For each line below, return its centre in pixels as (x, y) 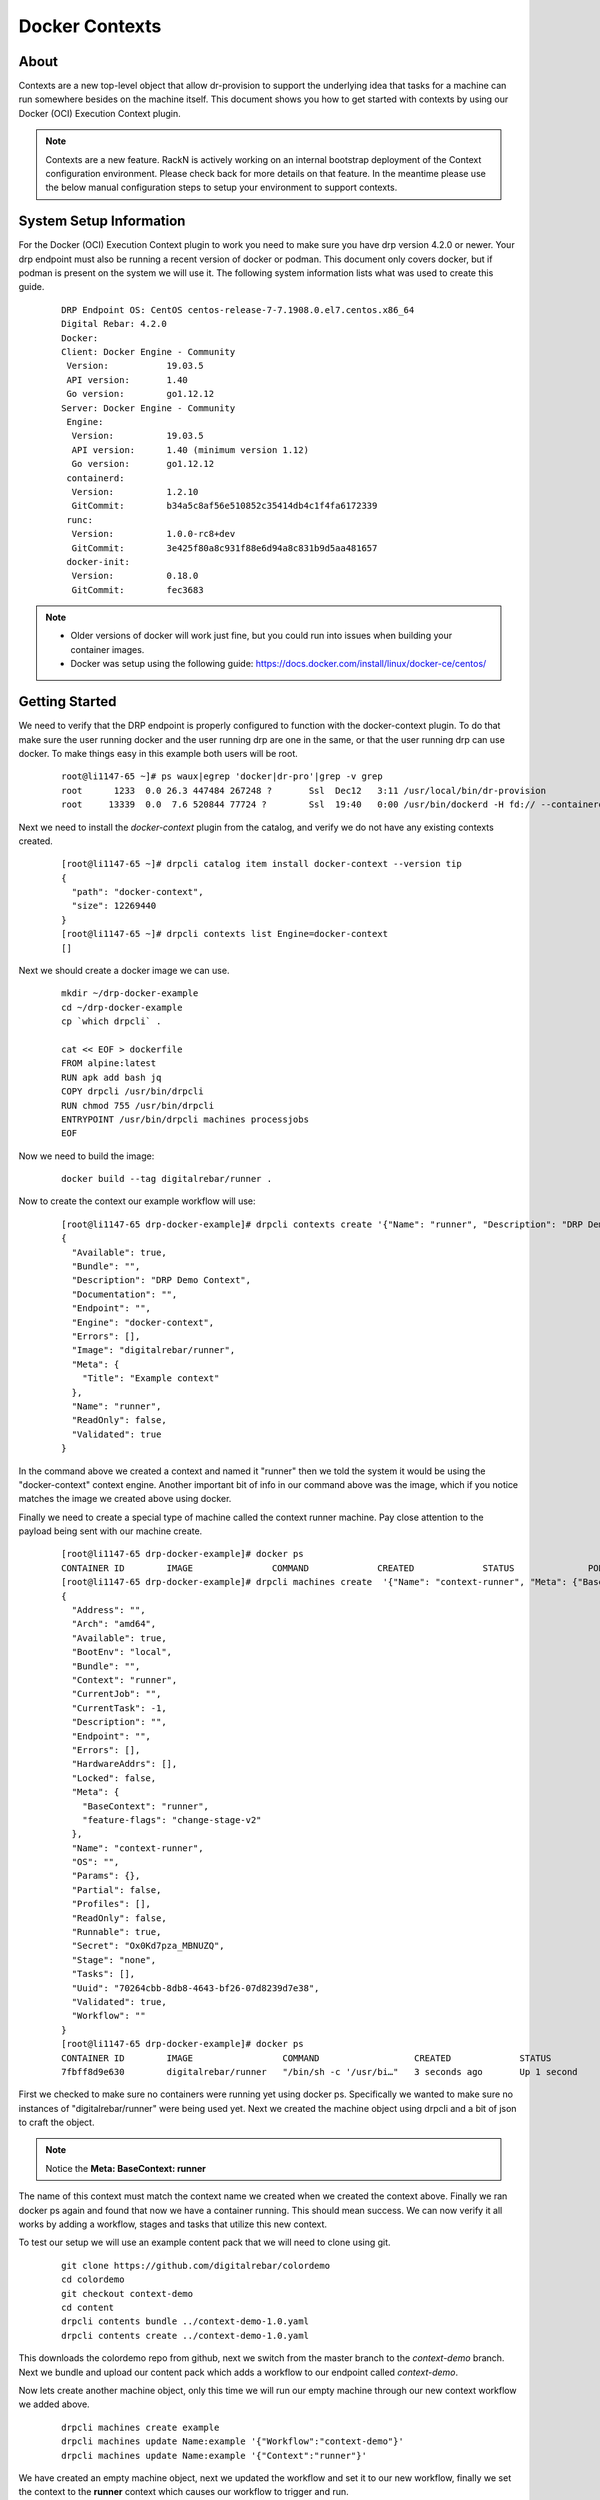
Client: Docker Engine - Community (148, 352)
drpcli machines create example (140, 2427)
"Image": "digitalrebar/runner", (153, 1350)
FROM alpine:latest (109, 1063)
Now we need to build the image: (86, 1156)
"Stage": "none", (114, 1959)
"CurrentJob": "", (116, 1694)
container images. (107, 649)
